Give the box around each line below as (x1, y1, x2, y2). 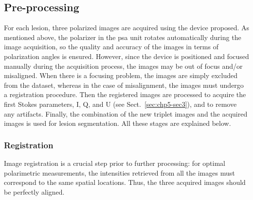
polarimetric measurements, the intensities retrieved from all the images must (4, 167, 235, 178)
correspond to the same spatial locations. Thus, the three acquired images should (4, 177, 246, 187)
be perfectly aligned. (4, 186, 65, 197)
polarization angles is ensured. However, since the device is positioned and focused (4, 51, 249, 61)
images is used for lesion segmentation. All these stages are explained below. (4, 118, 231, 128)
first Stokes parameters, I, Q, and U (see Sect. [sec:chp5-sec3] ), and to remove (4, 99, 237, 109)
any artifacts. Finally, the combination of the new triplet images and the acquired (4, 108, 248, 119)
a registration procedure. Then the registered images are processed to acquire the (4, 89, 246, 100)
